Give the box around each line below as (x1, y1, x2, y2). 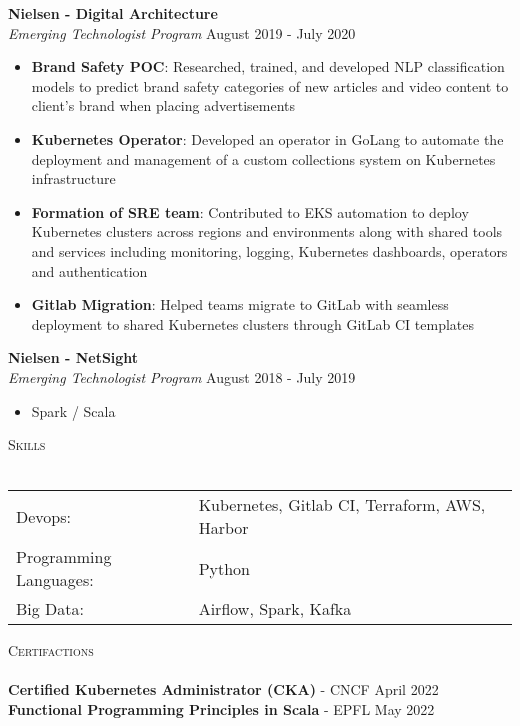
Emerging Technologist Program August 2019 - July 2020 (8, 22, 356, 43)
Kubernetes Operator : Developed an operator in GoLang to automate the (31, 128, 504, 149)
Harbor (198, 516, 249, 540)
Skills (8, 434, 46, 455)
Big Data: (16, 597, 85, 621)
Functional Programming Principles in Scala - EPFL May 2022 (8, 699, 435, 720)
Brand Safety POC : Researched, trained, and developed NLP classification (31, 56, 505, 77)
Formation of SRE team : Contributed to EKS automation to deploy (31, 201, 469, 222)
